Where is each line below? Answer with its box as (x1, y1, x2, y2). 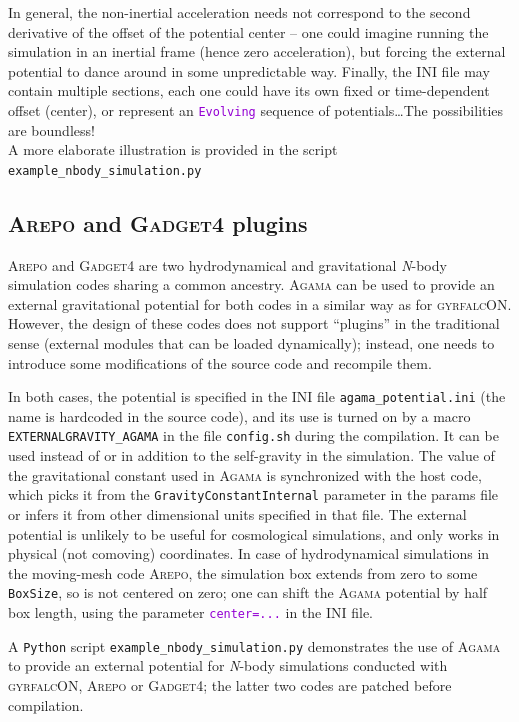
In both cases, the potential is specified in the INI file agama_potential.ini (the (8, 386, 506, 407)
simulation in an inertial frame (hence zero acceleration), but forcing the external (8, 41, 506, 62)
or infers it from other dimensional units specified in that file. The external (8, 503, 467, 524)
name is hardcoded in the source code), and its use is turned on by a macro (8, 405, 471, 426)
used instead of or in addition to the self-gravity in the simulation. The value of (8, 445, 495, 466)
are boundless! (8, 119, 95, 140)
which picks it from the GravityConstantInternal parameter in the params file (8, 484, 499, 505)
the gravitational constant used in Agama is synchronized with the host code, (8, 464, 482, 485)
